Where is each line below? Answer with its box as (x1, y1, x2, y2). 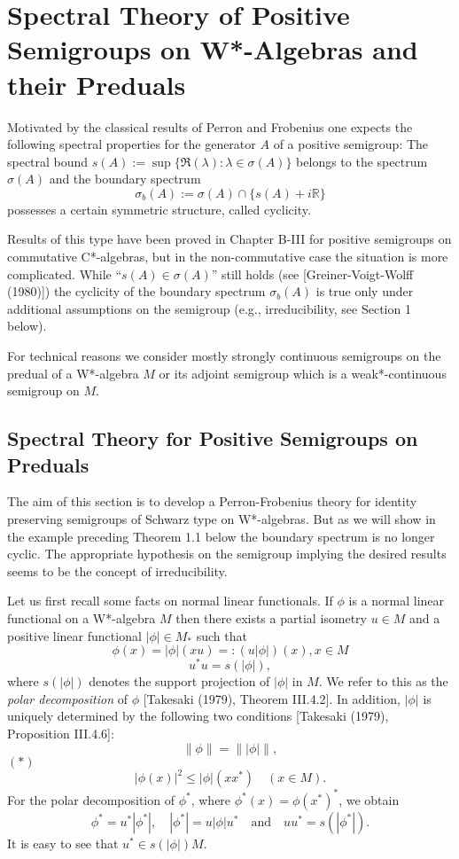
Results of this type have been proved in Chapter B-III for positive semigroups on (7, 230, 452, 248)
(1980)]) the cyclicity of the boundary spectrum (7, 282, 266, 301)
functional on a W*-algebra (7, 608, 156, 627)
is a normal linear (348, 591, 445, 610)
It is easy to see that (7, 833, 119, 852)
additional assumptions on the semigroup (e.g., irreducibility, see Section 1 (7, 299, 411, 317)
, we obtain (338, 790, 400, 808)
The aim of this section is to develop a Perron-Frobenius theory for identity (7, 492, 417, 511)
